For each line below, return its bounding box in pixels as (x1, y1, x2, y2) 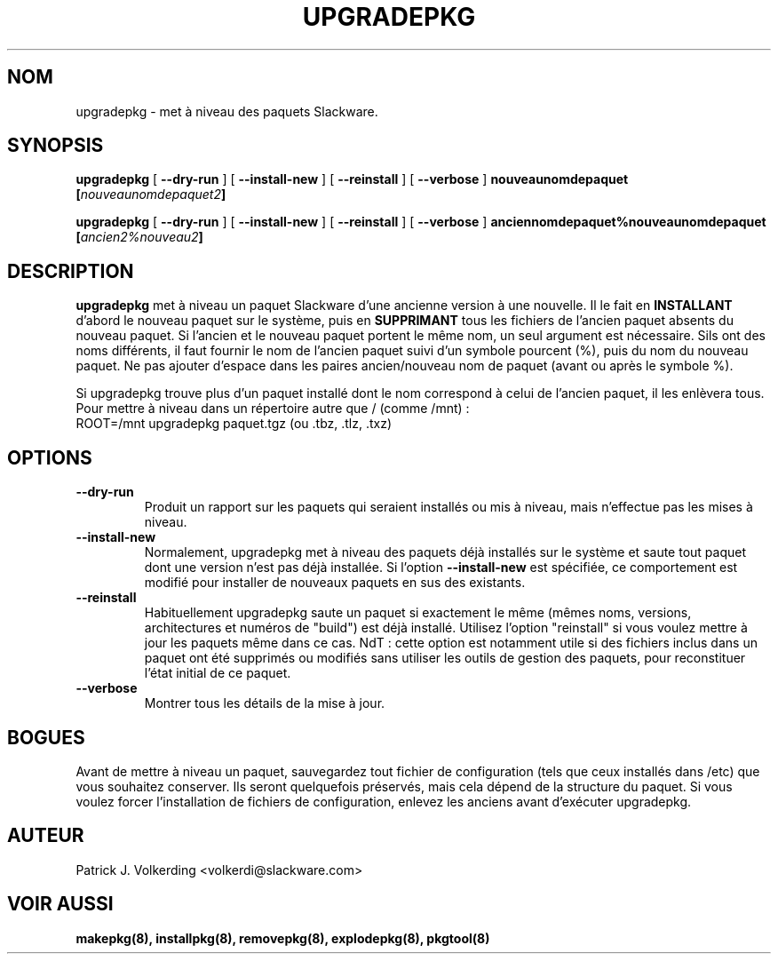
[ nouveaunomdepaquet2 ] (75, 187, 226, 203)
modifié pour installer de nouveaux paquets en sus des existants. (144, 575, 526, 591)
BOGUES (7, 726, 85, 749)
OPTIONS (7, 446, 92, 469)
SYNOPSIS (7, 134, 104, 157)
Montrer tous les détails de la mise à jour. (144, 695, 385, 711)
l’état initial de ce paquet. (144, 665, 291, 681)
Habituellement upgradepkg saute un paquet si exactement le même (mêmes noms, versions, (144, 605, 692, 621)
